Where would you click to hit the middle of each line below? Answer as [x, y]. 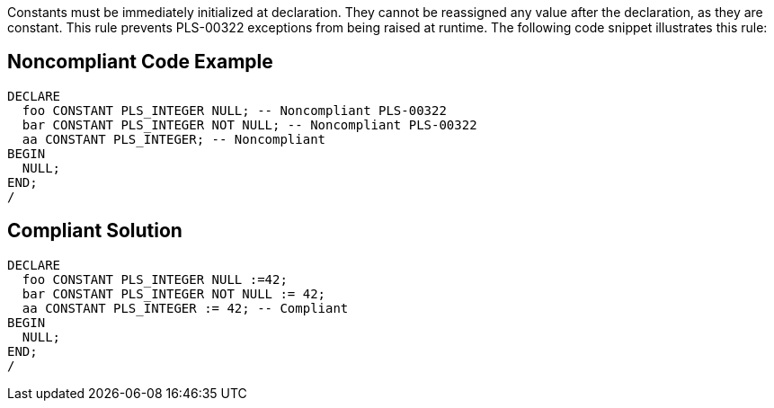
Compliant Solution [95, 231]
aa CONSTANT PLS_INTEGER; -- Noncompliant [174, 139]
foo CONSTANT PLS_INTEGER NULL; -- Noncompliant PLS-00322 [234, 110]
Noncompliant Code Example [140, 62]
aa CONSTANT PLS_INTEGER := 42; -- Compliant [185, 308]
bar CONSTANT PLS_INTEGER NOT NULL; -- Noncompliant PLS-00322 [249, 124]
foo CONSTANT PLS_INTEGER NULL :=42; [155, 279]
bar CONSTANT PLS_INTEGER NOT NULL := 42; [174, 293]
